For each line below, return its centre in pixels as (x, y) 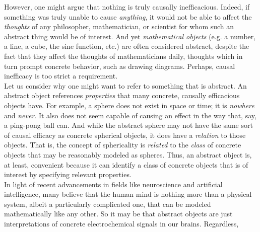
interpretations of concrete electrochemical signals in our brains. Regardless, (121, 224)
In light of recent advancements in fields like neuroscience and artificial (113, 184)
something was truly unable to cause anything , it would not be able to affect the (128, 16)
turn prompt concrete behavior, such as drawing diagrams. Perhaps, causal (120, 66)
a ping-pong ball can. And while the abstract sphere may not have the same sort (128, 125)
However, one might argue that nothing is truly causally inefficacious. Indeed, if (127, 7)
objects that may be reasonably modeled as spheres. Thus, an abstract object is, (128, 154)
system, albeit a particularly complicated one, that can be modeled (108, 204)
